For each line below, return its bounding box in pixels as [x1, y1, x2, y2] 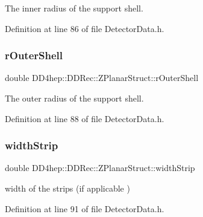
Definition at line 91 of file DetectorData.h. [5, 202, 164, 215]
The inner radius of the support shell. [5, 2, 143, 14]
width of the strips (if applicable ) [5, 182, 130, 194]
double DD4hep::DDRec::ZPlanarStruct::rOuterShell [5, 71, 199, 84]
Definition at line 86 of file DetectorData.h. [5, 22, 164, 34]
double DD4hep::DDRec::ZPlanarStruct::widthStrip [5, 161, 195, 174]
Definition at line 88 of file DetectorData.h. [5, 112, 164, 125]
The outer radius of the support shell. [5, 92, 144, 104]
